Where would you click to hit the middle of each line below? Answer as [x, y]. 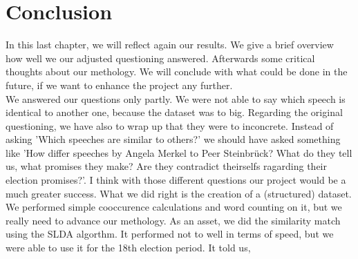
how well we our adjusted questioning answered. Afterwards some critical [160, 58]
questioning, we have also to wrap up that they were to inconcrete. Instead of [170, 125]
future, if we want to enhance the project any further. [119, 85]
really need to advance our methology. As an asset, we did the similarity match [173, 220]
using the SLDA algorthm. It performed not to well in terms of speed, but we [170, 234]
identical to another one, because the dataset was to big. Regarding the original [174, 112]
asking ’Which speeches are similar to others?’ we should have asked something [173, 139]
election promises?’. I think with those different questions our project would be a [176, 180]
